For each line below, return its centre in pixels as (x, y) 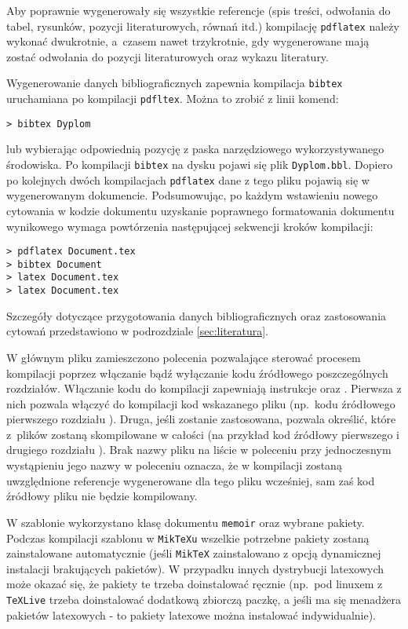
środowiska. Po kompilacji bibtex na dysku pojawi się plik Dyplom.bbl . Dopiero (200, 164)
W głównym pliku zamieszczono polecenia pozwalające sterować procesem (184, 357)
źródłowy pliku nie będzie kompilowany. (102, 496)
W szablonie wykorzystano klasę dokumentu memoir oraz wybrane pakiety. (186, 522)
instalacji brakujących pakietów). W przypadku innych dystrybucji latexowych (195, 568)
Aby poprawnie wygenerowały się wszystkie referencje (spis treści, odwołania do (199, 10)
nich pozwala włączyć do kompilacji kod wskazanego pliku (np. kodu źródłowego (201, 403)
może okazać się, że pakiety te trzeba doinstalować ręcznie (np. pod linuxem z (195, 584)
